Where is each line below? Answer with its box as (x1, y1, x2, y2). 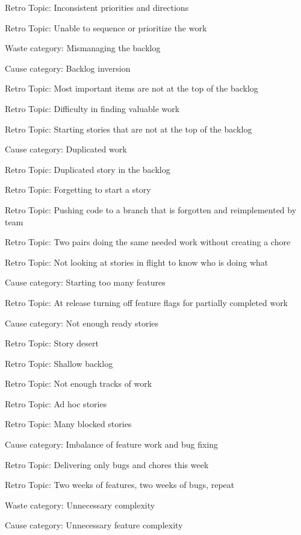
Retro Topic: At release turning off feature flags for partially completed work (5, 296, 288, 308)
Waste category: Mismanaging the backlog (5, 42, 161, 54)
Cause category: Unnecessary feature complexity (5, 519, 183, 531)
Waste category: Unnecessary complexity (5, 498, 155, 511)
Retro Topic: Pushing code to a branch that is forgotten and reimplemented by (5, 203, 297, 216)
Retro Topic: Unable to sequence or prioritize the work (5, 21, 207, 34)
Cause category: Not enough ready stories (5, 316, 159, 329)
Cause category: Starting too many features (5, 276, 166, 289)
